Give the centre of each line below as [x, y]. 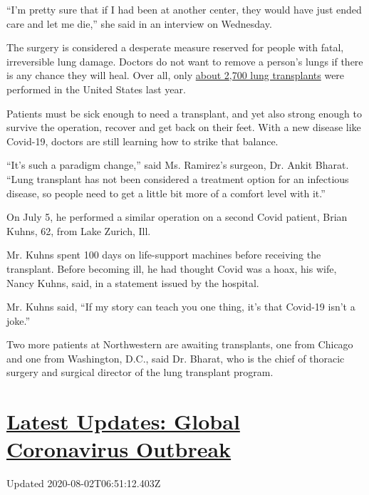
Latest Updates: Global [123, 421]
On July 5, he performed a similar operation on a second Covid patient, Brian [177, 217]
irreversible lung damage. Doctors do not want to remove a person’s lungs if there [185, 61]
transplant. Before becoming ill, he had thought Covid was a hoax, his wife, [172, 268]
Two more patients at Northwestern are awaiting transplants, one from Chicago [180, 344]
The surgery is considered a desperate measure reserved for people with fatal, [175, 47]
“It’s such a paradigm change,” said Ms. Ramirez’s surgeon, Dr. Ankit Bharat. [178, 165]
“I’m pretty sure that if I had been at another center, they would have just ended [184, 9]
